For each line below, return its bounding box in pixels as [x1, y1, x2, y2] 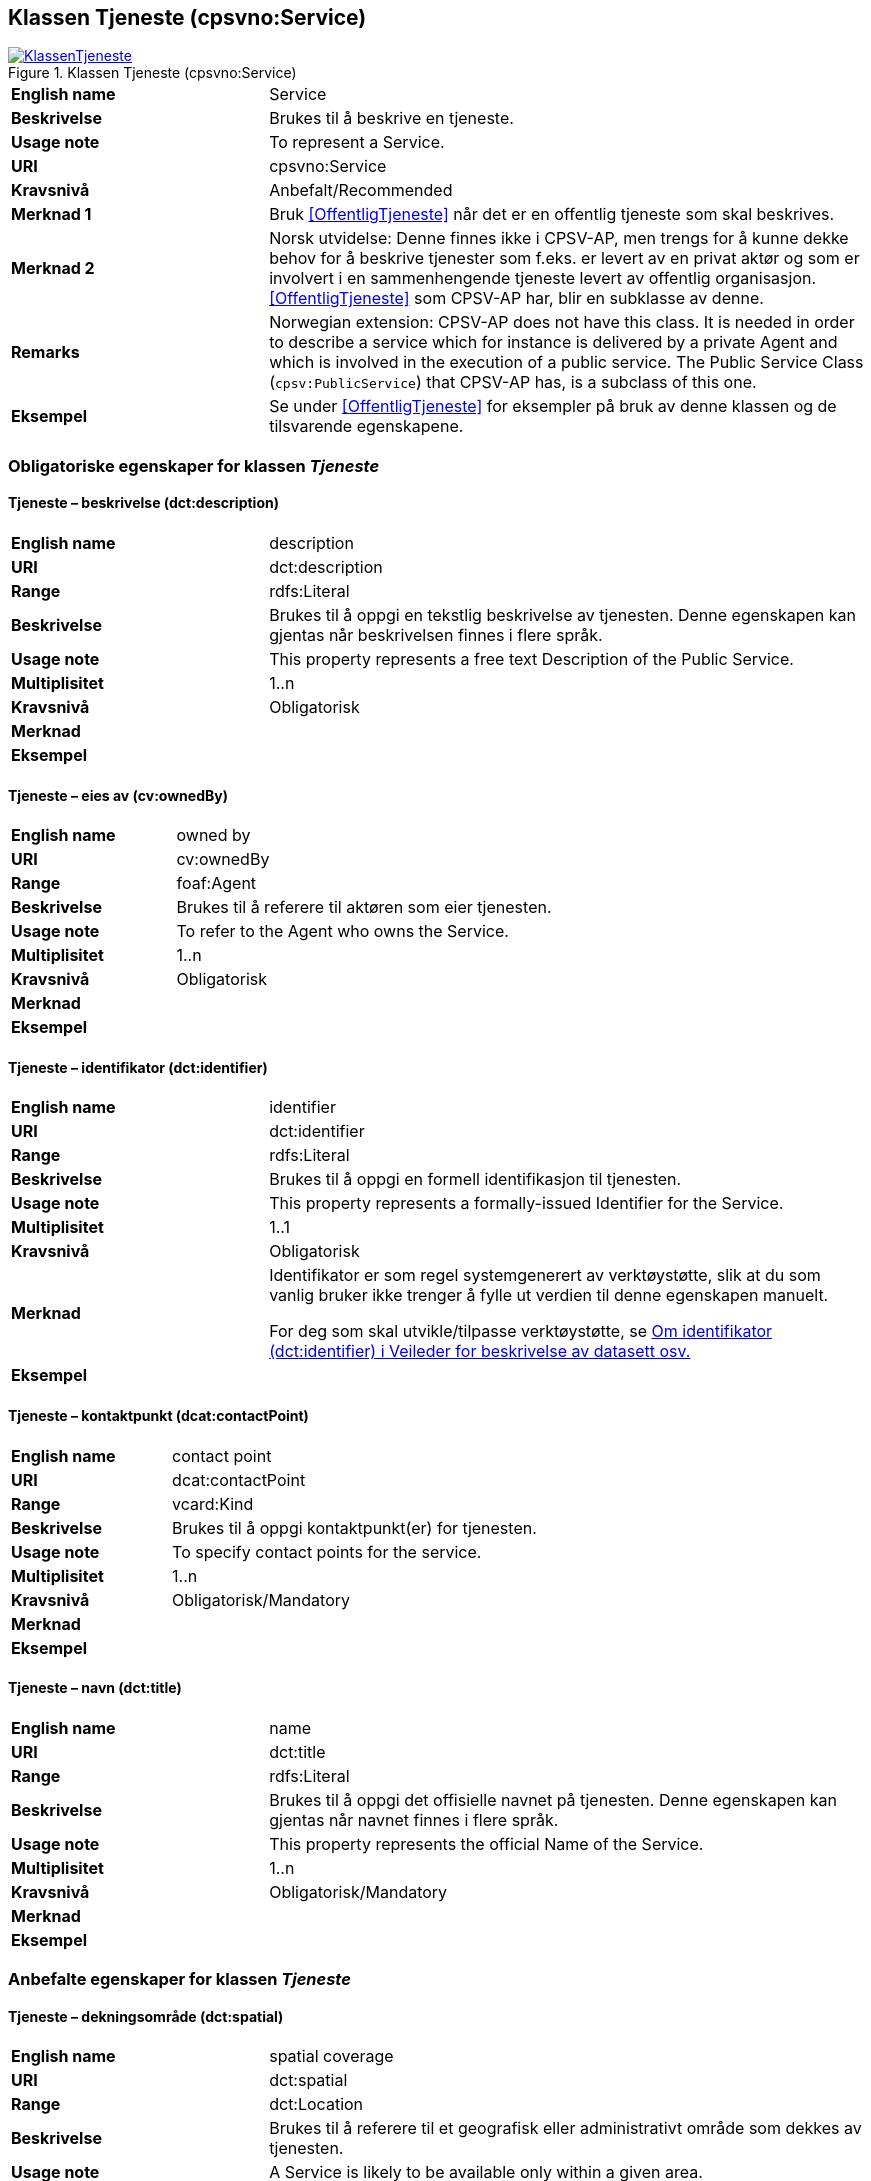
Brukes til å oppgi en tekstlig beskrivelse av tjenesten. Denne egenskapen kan [269, 605, 857, 626]
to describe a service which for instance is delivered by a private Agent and [269, 332, 838, 353]
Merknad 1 [11, 204, 92, 225]
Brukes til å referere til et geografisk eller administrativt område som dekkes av [269, 2118, 862, 2139]
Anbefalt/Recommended [269, 180, 453, 201]
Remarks [11, 342, 80, 363]
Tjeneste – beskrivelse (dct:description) [8, 494, 279, 512]
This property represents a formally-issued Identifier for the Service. [269, 1193, 784, 1214]
